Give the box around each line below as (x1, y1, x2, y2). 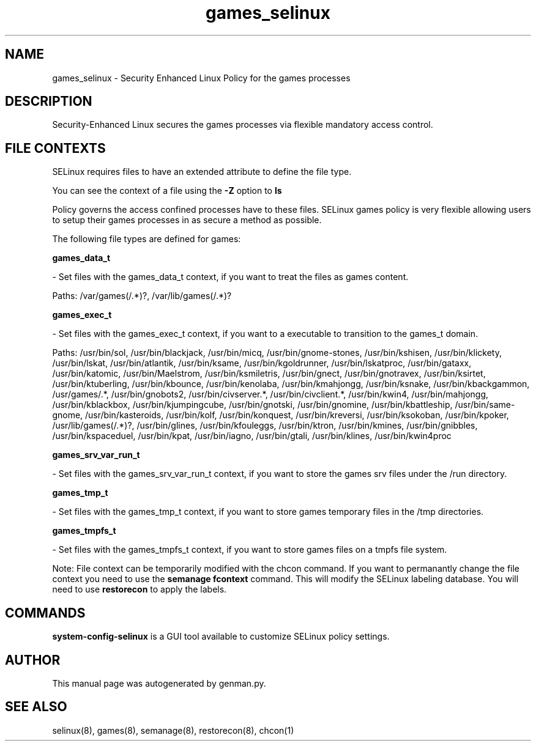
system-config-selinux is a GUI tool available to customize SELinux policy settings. (52, 631, 390, 642)
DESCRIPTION (5, 94, 92, 109)
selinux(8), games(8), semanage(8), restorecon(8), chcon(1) (52, 725, 294, 736)
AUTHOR (5, 652, 61, 668)
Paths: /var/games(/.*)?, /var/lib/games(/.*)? (52, 290, 232, 301)
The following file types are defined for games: (52, 234, 241, 245)
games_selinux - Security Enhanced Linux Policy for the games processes (52, 72, 351, 83)
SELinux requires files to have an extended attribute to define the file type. (52, 166, 352, 177)
